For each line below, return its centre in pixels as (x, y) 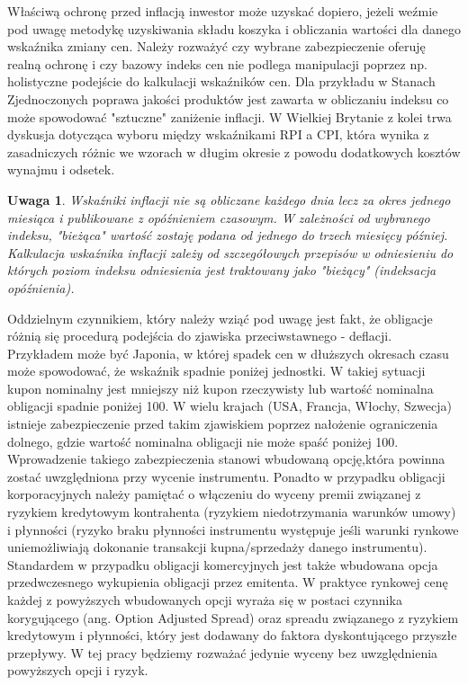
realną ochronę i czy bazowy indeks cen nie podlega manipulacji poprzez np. (217, 63)
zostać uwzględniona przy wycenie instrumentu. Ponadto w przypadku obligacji (226, 476)
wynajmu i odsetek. (61, 169)
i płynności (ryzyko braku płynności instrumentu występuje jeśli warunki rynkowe (233, 529)
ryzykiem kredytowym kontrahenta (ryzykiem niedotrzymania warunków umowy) (232, 512)
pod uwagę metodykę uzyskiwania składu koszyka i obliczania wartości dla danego (234, 28)
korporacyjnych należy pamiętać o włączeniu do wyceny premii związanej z (214, 494)
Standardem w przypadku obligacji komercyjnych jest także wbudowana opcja (223, 564)
